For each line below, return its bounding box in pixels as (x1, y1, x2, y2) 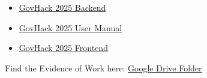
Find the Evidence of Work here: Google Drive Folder (5, 61, 202, 74)
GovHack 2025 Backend (19, 1, 106, 13)
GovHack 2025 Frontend (19, 41, 108, 54)
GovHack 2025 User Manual (19, 21, 122, 34)
